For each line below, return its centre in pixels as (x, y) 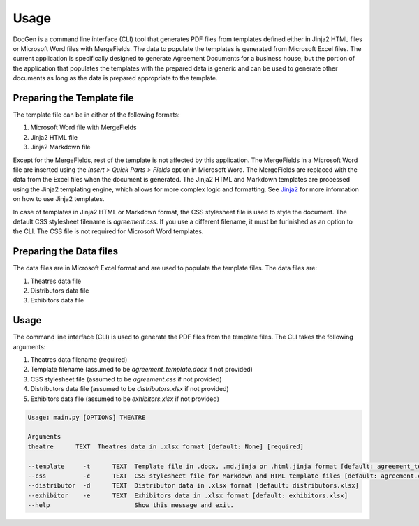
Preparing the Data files (66, 251)
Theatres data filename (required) (79, 360)
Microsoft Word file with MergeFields (83, 127)
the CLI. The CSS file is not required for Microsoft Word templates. (108, 231)
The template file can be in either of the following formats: (96, 115)
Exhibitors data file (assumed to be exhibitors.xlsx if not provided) (125, 399)
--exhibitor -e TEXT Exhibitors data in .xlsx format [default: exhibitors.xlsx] (188, 495)
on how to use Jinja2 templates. (59, 199)
